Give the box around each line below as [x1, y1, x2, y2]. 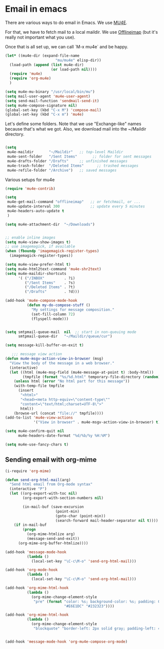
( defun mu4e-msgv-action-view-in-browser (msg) [5, 356, 104, 361]
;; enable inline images [5, 235, 56, 240]
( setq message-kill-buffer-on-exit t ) [5, 343, 84, 348]
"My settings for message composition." [31, 307, 115, 312]
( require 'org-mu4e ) [9, 76, 51, 81]
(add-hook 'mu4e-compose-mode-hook [5, 298, 78, 303]
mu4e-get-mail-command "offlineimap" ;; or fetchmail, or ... [7, 200, 141, 204]
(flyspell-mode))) [31, 316, 69, 321]
